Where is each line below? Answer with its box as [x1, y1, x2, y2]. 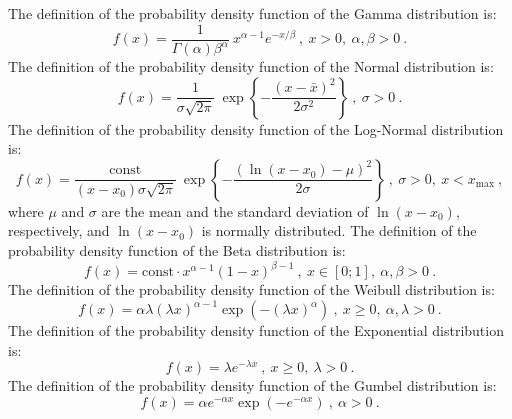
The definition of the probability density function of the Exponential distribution [8, 320, 504, 341]
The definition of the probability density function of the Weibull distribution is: [8, 279, 495, 300]
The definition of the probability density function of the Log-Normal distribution [8, 118, 504, 139]
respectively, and [8, 220, 110, 241]
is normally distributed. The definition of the [201, 220, 477, 241]
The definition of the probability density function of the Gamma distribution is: [8, 3, 497, 23]
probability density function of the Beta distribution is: [8, 239, 346, 260]
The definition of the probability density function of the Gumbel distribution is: [8, 375, 497, 396]
